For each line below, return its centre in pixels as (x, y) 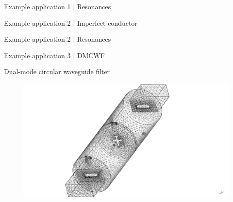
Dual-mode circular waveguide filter (57, 71)
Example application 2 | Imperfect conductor (71, 23)
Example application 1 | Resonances (58, 6)
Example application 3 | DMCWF (54, 55)
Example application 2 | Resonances (58, 39)
